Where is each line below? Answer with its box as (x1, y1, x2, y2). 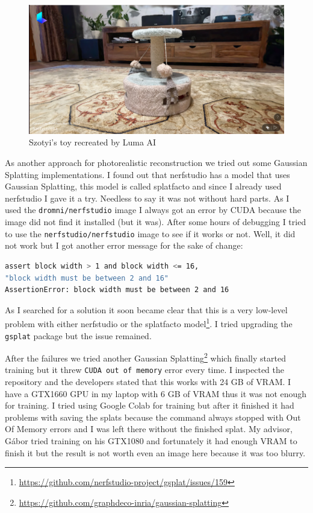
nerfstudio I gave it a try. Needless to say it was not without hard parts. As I (5, 191, 290, 204)
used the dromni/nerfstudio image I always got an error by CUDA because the (5, 203, 302, 216)
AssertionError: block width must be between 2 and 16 (5, 285, 229, 295)
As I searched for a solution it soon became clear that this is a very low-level (5, 303, 288, 316)
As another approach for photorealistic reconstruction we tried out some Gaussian (5, 156, 308, 169)
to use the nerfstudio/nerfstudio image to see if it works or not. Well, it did (5, 227, 296, 240)
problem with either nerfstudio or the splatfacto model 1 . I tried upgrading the (5, 316, 293, 330)
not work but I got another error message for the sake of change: (5, 239, 243, 252)
